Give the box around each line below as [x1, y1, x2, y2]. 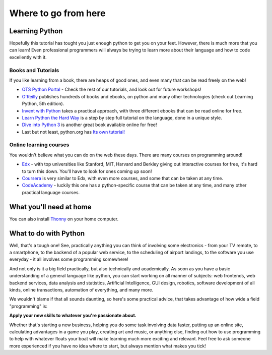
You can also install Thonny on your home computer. [9, 216, 119, 222]
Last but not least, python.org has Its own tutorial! [22, 129, 125, 135]
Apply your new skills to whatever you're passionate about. [9, 313, 137, 319]
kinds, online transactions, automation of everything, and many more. [9, 286, 154, 292]
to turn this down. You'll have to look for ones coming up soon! [22, 168, 152, 174]
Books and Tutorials [9, 67, 59, 74]
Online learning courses [9, 141, 70, 148]
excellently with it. [9, 54, 47, 60]
